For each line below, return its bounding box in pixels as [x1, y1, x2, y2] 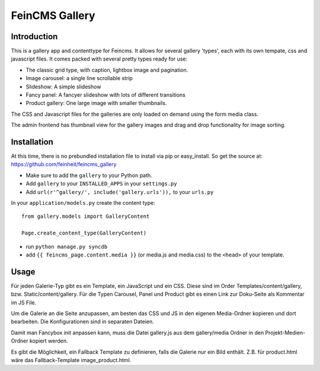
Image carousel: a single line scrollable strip [25, 75, 133, 82]
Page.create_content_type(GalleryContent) [21, 230, 147, 237]
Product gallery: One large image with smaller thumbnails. [25, 100, 167, 107]
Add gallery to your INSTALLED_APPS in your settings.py [25, 180, 177, 187]
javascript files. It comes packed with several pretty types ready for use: [11, 55, 188, 62]
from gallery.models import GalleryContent [21, 213, 150, 220]
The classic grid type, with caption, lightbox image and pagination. [25, 66, 188, 74]
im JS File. [11, 299, 37, 306]
